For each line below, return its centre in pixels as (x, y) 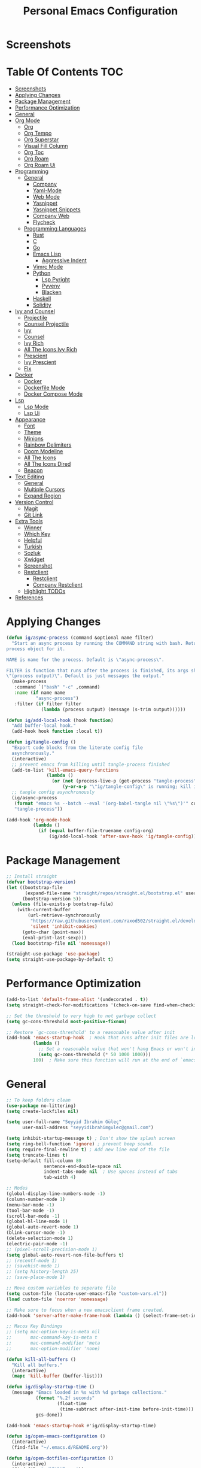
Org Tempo (38, 134)
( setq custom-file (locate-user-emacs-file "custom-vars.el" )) (87, 1293)
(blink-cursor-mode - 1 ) (36, 1233)
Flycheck (44, 222)
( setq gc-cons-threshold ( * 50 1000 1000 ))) (95, 1055)
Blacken (51, 292)
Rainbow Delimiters (48, 445)
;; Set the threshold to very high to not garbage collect (81, 1016)
